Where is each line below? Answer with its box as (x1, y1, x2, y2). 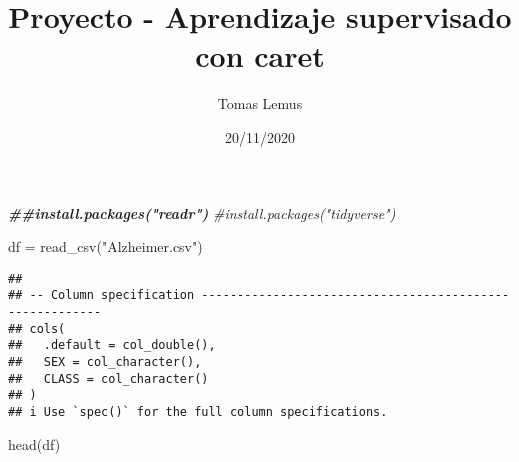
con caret (195, 35, 325, 76)
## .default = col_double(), (8, 338, 216, 353)
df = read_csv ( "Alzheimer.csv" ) (8, 236, 203, 257)
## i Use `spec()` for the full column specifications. (8, 404, 388, 419)
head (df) (8, 433, 61, 454)
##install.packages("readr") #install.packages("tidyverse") (8, 202, 396, 223)
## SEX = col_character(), (8, 354, 202, 369)
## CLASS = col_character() (8, 371, 209, 386)
